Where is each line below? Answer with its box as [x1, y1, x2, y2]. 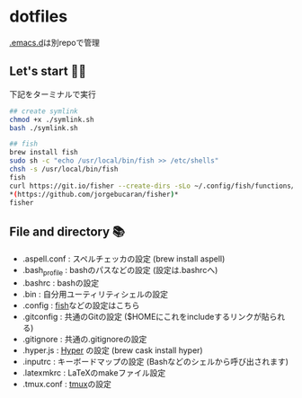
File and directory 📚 [9, 224, 126, 239]
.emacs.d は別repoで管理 [9, 37, 101, 48]
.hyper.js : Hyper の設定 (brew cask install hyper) [22, 344, 204, 356]
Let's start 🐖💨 [9, 64, 87, 79]
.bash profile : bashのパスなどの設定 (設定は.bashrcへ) [22, 265, 218, 278]
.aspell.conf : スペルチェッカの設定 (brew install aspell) [22, 253, 226, 264]
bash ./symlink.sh [9, 123, 78, 132]
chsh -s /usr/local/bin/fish [9, 164, 119, 173]
